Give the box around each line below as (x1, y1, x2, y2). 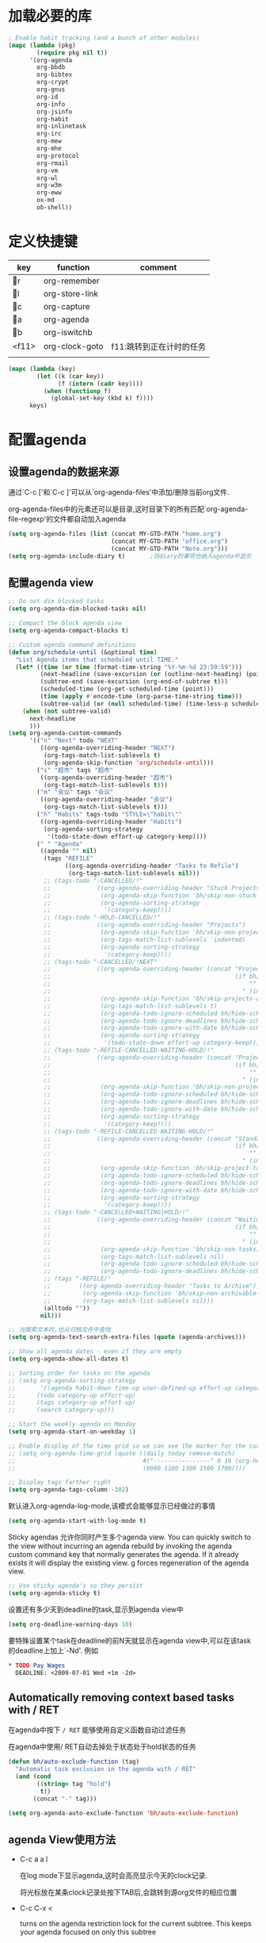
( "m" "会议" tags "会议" (36, 788, 114, 797)
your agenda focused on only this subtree (19, 1927, 157, 1937)
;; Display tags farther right (8, 1478, 112, 1486)
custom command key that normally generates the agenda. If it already (8, 1550, 239, 1559)
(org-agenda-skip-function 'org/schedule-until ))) (43, 759, 215, 767)
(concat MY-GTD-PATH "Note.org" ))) (110, 545, 228, 553)
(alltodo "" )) (43, 1304, 90, 1312)
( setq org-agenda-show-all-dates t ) (8, 1355, 129, 1364)
